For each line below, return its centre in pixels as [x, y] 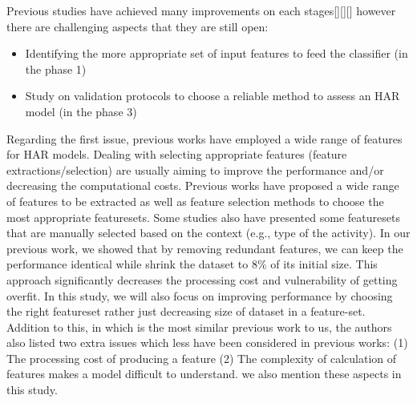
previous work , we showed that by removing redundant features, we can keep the [205, 248]
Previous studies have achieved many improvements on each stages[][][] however [201, 10]
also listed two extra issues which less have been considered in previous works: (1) [207, 343]
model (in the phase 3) [81, 111]
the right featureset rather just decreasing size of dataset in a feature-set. [186, 311]
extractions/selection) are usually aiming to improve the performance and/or [195, 169]
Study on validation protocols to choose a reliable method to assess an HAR [213, 96]
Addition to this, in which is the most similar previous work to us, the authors [199, 326]
